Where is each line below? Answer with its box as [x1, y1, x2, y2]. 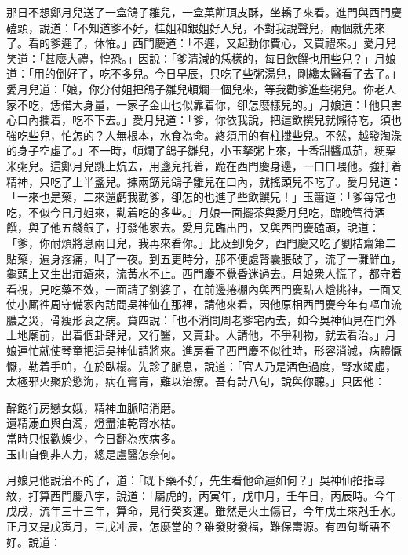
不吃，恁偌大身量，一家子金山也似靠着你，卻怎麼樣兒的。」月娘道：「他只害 [16, 96, 402, 112]
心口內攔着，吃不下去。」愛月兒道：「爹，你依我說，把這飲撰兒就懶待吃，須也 [6, 111, 402, 128]
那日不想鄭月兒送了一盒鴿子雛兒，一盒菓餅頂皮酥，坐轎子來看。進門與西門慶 [6, 4, 402, 20]
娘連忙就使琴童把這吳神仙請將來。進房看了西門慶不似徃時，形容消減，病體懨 [6, 342, 402, 359]
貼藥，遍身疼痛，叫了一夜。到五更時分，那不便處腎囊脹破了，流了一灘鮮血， [6, 250, 402, 266]
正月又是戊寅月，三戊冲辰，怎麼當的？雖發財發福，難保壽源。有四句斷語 [6, 518, 380, 534]
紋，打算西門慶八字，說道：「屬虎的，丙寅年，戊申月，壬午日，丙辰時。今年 [6, 487, 396, 503]
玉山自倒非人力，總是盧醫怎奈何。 [6, 445, 182, 462]
